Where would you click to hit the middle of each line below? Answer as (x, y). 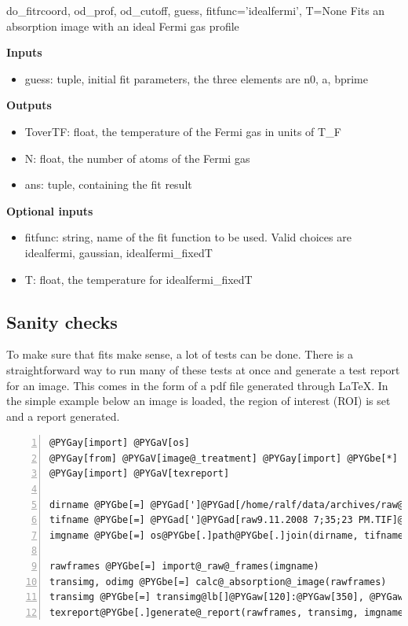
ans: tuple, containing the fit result (108, 184)
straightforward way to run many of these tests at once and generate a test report (203, 369)
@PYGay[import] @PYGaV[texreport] (140, 474)
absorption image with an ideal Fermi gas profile (123, 26)
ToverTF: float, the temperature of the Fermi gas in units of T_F (183, 131)
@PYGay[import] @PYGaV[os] (120, 443)
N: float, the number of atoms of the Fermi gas (137, 158)
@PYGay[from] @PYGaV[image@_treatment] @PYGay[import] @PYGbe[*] (224, 458)
